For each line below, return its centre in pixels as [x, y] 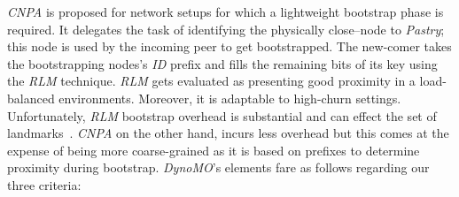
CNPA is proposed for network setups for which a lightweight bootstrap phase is [226, 11]
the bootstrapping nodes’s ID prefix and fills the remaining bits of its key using [222, 63]
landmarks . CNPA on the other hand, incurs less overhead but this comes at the [228, 133]
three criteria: [44, 184]
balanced [31, 98]
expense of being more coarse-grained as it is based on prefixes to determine [214, 150]
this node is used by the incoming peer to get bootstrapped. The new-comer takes [229, 46]
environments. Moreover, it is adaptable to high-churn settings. [230, 98]
